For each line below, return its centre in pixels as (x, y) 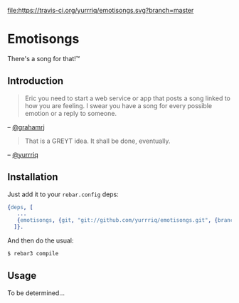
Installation (33, 177)
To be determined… (36, 293)
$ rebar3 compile (33, 254)
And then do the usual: (41, 240)
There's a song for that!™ (44, 58)
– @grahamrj (26, 127)
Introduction (36, 81)
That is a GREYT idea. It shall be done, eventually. (97, 141)
